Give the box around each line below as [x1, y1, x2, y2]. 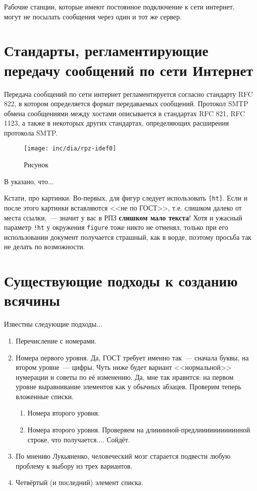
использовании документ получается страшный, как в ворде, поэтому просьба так [4, 231, 252, 242]
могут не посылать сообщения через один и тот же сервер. [4, 11, 182, 21]
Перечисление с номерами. [15, 335, 97, 346]
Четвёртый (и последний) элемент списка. [15, 477, 143, 488]
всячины [4, 290, 60, 310]
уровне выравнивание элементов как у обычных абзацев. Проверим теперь [15, 381, 242, 392]
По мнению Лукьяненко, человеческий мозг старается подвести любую [15, 451, 231, 461]
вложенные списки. [15, 391, 74, 401]
